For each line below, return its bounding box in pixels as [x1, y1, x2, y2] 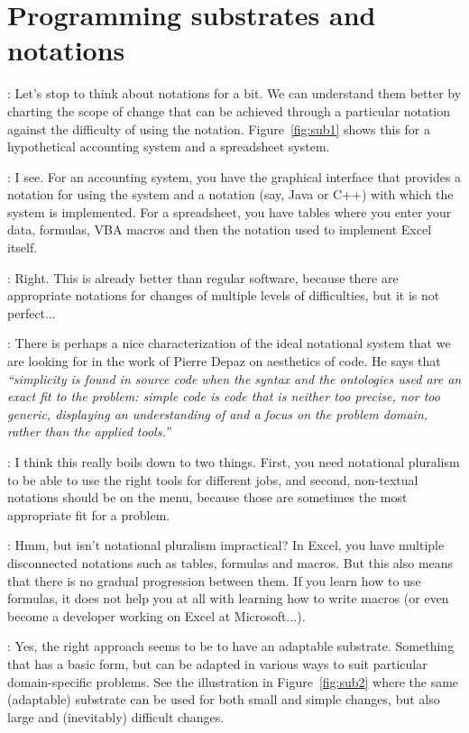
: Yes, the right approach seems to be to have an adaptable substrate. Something [7, 637, 455, 655]
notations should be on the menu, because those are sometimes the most [7, 488, 408, 507]
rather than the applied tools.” [7, 422, 170, 441]
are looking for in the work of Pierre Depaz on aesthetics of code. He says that [7, 352, 441, 371]
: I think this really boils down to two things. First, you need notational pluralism [7, 453, 460, 471]
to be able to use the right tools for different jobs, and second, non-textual [7, 470, 418, 489]
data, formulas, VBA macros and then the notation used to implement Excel [7, 220, 432, 239]
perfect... [7, 303, 56, 322]
